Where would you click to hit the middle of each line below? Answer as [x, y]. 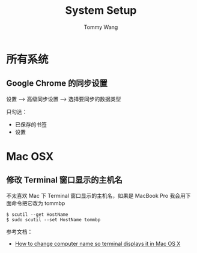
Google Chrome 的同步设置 [57, 84]
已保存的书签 [31, 124]
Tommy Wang [101, 27]
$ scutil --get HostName [37, 214]
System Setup [101, 10]
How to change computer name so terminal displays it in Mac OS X [98, 243]
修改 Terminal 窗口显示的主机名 [65, 180]
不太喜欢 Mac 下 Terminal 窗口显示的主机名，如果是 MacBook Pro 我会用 [96, 195]
